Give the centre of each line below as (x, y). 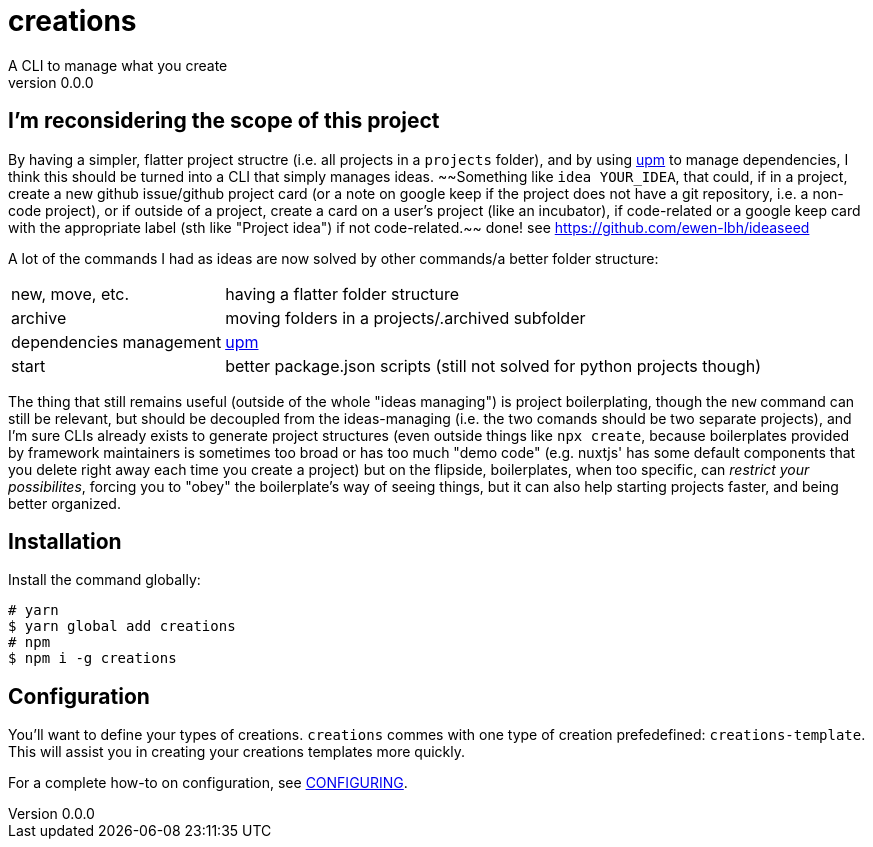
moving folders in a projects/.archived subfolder (405, 317)
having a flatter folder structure (342, 293)
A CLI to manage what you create (118, 65)
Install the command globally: (104, 580)
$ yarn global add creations (122, 626)
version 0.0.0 (51, 82)
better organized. (64, 503)
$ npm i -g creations (92, 658)
